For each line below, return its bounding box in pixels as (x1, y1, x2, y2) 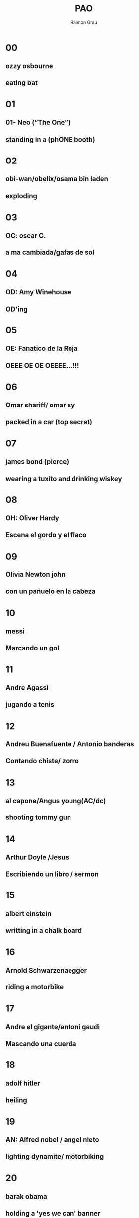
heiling (5, 1096, 27, 1105)
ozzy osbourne (5, 62, 54, 70)
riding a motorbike (5, 983, 64, 991)
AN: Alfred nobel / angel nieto (5, 1136, 99, 1144)
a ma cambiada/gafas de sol (5, 248, 95, 256)
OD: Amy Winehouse (5, 288, 71, 296)
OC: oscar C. (5, 232, 46, 240)
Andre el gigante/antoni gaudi (5, 1022, 100, 1031)
